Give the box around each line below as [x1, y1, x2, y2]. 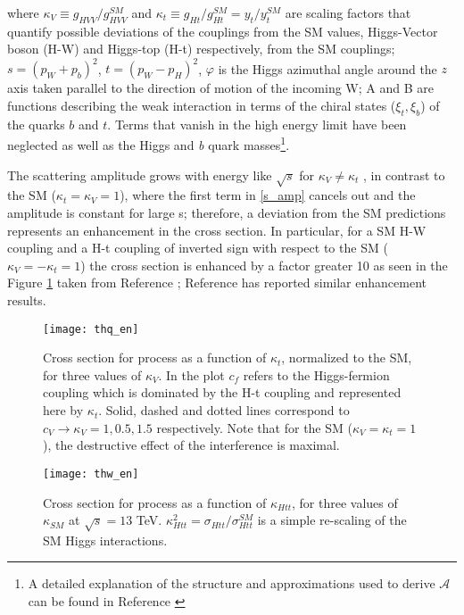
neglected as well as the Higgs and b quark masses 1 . [7, 133, 290, 154]
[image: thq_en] [43, 322, 139, 336]
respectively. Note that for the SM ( [156, 418, 352, 436]
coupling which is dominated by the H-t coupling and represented [43, 383, 402, 402]
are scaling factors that [285, 4, 411, 21]
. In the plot [158, 365, 225, 384]
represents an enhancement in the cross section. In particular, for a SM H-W [7, 220, 427, 239]
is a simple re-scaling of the [257, 511, 407, 529]
